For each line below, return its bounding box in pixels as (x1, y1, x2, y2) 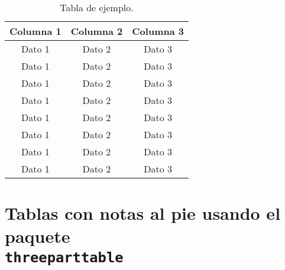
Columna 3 (132, 24, 184, 38)
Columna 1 (9, 24, 61, 38)
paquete (5, 224, 70, 248)
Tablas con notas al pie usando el (5, 201, 281, 225)
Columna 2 (70, 24, 123, 38)
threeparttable (5, 249, 124, 266)
